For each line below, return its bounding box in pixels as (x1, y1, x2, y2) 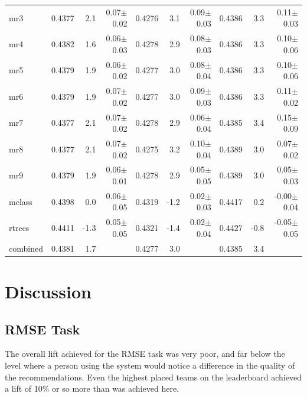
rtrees (9, 222, 30, 234)
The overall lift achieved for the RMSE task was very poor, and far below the (5, 347, 285, 360)
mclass (9, 195, 32, 207)
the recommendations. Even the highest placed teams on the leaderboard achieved (5, 370, 302, 383)
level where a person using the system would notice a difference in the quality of (5, 359, 295, 371)
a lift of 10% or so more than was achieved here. (5, 382, 179, 395)
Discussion (5, 279, 92, 303)
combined (9, 242, 43, 254)
